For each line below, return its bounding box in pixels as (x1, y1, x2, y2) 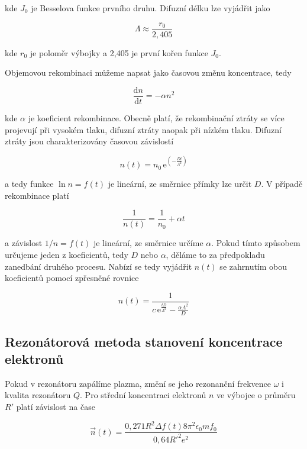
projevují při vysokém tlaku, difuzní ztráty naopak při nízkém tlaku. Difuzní (5, 123, 282, 135)
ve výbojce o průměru (216, 389, 296, 401)
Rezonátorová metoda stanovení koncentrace (5, 332, 283, 350)
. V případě (261, 177, 303, 190)
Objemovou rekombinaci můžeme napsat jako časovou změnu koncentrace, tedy (5, 66, 292, 79)
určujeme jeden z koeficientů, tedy (5, 248, 128, 261)
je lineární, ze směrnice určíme (93, 237, 203, 249)
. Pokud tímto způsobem (211, 237, 300, 249)
